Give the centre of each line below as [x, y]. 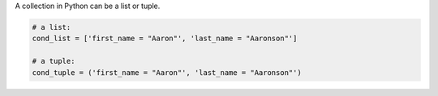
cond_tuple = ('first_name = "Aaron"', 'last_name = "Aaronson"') [167, 72]
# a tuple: [54, 61]
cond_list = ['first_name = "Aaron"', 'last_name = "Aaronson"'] [165, 39]
